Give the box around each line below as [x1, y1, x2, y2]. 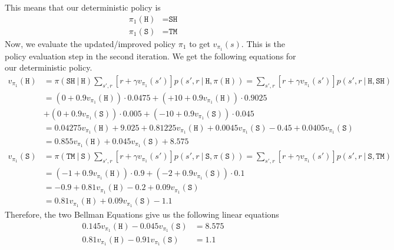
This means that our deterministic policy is [5, 1, 161, 13]
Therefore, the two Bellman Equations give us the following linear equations [5, 208, 279, 221]
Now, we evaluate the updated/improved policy [5, 37, 176, 49]
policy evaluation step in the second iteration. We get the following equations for [5, 49, 296, 62]
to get [189, 37, 210, 49]
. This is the [241, 37, 285, 49]
